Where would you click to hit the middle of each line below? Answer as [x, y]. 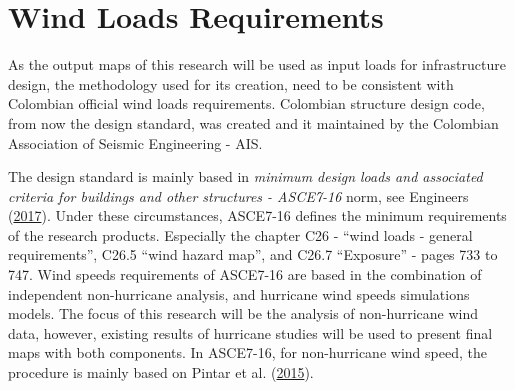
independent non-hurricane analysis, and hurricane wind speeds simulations [239, 293]
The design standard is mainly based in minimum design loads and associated [245, 176]
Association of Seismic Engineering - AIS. [135, 142]
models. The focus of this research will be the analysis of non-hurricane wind [243, 313]
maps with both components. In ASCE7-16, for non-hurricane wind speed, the [247, 352]
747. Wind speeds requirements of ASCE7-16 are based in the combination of [245, 274]
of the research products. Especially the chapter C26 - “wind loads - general [240, 234]
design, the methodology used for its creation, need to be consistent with [231, 83]
